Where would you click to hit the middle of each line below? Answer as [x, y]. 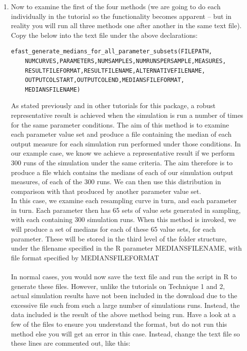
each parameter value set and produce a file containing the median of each [121, 134]
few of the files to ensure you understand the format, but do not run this [119, 324]
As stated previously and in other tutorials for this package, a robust [113, 105]
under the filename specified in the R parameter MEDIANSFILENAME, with [126, 248]
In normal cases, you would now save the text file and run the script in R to [124, 277]
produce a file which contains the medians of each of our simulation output [122, 172]
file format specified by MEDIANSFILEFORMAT [85, 257]
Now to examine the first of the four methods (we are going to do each [116, 6]
